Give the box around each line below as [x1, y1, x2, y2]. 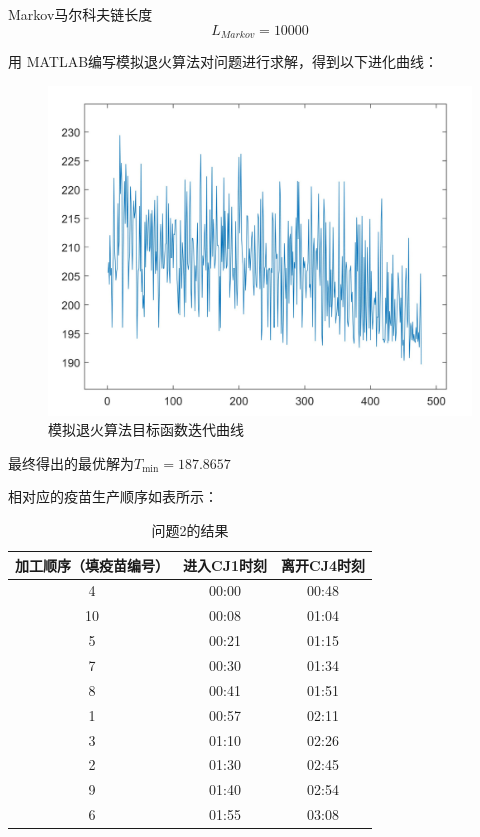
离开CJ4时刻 [281, 554, 365, 575]
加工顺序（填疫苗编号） [15, 554, 169, 575]
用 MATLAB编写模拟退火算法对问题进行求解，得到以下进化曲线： [8, 51, 439, 72]
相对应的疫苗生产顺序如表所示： [8, 486, 218, 507]
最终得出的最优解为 [8, 452, 134, 473]
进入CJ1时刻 [183, 554, 267, 575]
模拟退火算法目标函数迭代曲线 [48, 419, 244, 440]
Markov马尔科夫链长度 [8, 4, 153, 24]
